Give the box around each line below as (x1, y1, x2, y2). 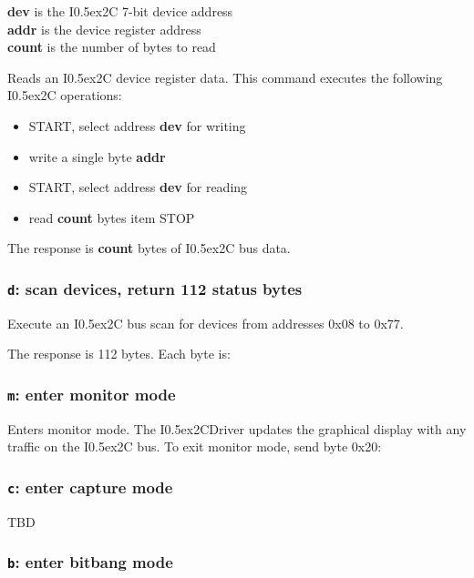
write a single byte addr (28, 147, 166, 166)
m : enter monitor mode (7, 382, 176, 405)
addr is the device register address (7, 19, 201, 38)
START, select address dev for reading (28, 177, 248, 197)
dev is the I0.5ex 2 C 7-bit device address (7, 2, 233, 20)
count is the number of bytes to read (7, 37, 216, 56)
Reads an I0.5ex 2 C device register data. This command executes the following (7, 67, 443, 86)
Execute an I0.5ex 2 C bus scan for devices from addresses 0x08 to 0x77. (7, 313, 404, 332)
